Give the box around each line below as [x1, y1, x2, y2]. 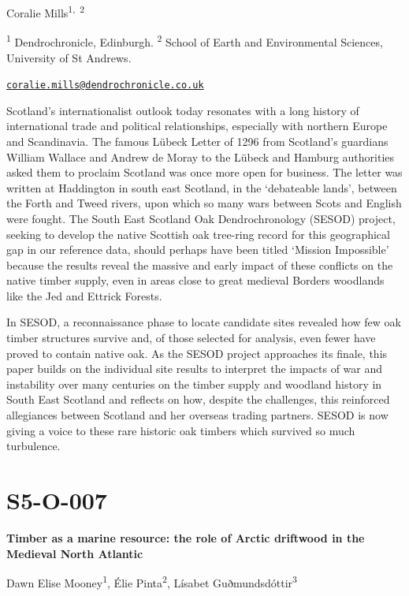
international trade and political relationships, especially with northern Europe [6, 117, 388, 134]
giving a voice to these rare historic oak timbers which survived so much [6, 422, 355, 438]
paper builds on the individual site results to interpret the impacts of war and [6, 360, 383, 377]
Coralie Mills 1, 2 [6, 2, 85, 20]
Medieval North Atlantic [6, 545, 143, 561]
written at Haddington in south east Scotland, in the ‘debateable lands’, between [6, 179, 397, 196]
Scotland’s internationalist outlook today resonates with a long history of [6, 102, 359, 118]
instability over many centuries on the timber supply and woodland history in [6, 375, 382, 392]
